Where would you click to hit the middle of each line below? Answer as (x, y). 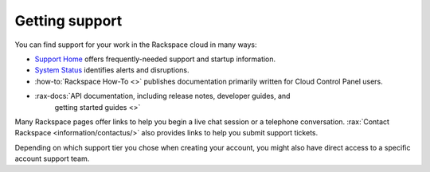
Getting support (68, 21)
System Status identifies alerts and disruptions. (112, 70)
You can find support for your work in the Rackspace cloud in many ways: (136, 45)
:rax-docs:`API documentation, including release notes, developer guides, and (162, 96)
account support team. (52, 158)
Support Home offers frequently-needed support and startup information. (155, 59)
